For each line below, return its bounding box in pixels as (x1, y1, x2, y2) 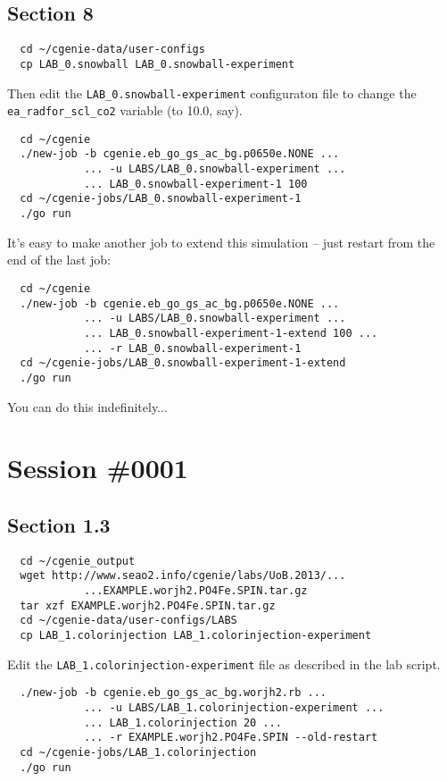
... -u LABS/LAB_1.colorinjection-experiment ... (83, 701, 385, 714)
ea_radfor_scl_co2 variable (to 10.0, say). (7, 101, 243, 120)
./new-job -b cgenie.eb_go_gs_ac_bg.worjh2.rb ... (20, 686, 327, 700)
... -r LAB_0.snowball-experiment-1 (83, 341, 302, 355)
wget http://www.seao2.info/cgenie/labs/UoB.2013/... (20, 569, 346, 583)
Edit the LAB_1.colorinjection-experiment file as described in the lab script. (7, 654, 441, 673)
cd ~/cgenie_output (20, 554, 136, 567)
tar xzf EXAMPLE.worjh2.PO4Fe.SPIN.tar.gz (20, 599, 276, 612)
